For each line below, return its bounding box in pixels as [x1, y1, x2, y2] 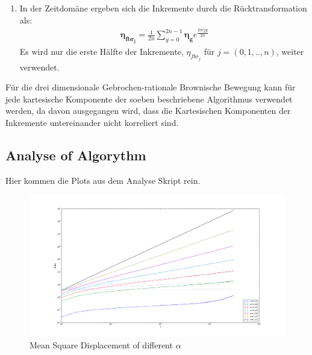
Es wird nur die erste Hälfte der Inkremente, [19, 45, 184, 58]
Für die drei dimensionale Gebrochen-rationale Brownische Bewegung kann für [5, 81, 296, 93]
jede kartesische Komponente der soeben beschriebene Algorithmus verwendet [5, 92, 293, 105]
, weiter [276, 45, 304, 58]
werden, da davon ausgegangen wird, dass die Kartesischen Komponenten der [5, 104, 291, 117]
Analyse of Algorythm [5, 145, 146, 164]
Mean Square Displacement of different [30, 339, 173, 351]
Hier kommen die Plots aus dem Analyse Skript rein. [5, 174, 201, 186]
